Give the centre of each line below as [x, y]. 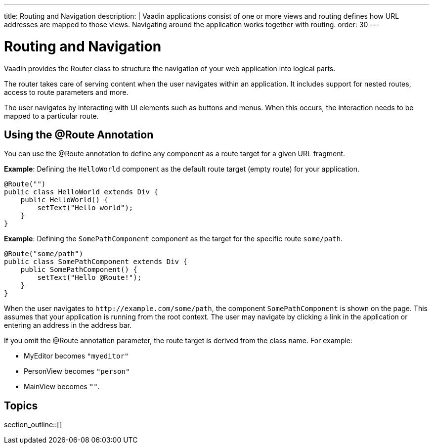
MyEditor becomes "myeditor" [76, 356]
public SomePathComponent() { [79, 270]
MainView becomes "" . [62, 387]
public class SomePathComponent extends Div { [96, 262]
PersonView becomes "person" [77, 371]
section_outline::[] [33, 425]
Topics [21, 405]
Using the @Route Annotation [79, 134]
